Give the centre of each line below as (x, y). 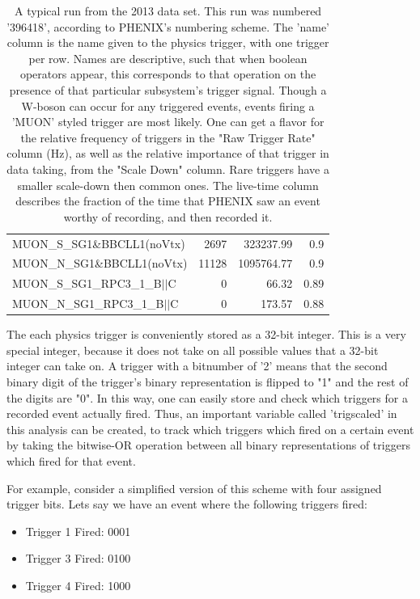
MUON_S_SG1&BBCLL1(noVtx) (99, 243)
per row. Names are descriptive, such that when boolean (168, 58)
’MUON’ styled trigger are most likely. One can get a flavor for (168, 122)
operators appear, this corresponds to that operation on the (168, 74)
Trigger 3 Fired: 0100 (78, 558)
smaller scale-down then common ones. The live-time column (168, 185)
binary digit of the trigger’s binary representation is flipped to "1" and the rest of (208, 381)
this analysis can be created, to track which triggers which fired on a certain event (210, 429)
